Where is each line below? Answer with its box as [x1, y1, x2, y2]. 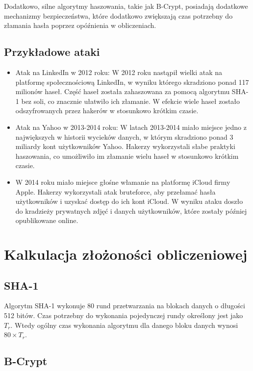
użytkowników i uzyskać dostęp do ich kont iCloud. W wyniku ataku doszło [15, 196, 243, 206]
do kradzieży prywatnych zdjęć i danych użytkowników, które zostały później [15, 205, 247, 216]
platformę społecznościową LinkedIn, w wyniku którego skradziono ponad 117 [15, 76, 249, 87]
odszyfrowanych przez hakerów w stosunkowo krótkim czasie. [15, 105, 199, 116]
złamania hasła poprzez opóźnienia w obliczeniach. [4, 20, 156, 30]
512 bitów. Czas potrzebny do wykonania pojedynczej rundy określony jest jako [4, 310, 243, 321]
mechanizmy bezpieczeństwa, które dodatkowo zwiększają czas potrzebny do [4, 10, 233, 21]
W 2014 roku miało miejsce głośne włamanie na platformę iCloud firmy [15, 176, 230, 187]
